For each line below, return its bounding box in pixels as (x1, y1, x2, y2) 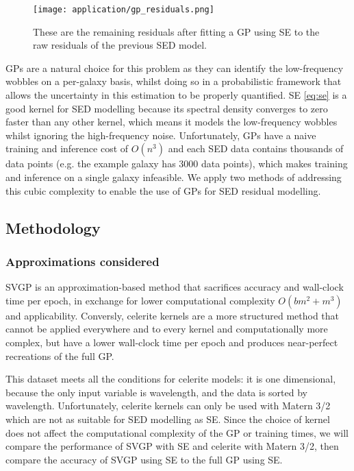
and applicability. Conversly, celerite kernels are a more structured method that (5, 308, 340, 322)
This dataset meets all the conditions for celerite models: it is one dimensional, (5, 372, 336, 386)
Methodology (5, 217, 101, 238)
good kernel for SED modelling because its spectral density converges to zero (5, 101, 328, 115)
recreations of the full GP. (5, 348, 114, 363)
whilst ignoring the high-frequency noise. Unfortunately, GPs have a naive (5, 128, 316, 142)
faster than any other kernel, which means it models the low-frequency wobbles (5, 114, 338, 129)
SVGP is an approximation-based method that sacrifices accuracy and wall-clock (5, 280, 344, 294)
